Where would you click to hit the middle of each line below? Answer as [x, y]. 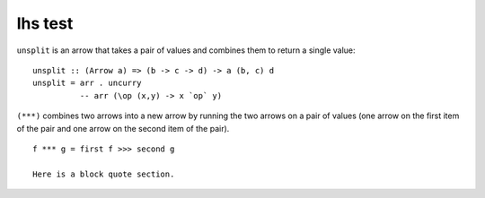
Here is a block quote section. [104, 174]
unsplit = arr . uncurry [87, 83]
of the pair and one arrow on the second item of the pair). [123, 128]
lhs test [45, 23]
